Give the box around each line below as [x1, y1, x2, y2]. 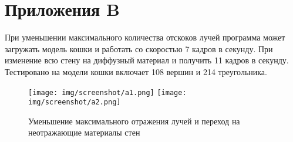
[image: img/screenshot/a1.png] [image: [28, 88, 187, 97]
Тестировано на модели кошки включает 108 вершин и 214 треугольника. [5, 65, 267, 77]
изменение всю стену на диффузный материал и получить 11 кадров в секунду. [5, 54, 289, 66]
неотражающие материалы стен [28, 126, 140, 138]
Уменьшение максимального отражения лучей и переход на [28, 114, 240, 127]
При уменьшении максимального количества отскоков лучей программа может [5, 31, 285, 43]
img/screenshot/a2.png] [28, 98, 121, 107]
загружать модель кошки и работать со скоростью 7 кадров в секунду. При [5, 42, 273, 55]
